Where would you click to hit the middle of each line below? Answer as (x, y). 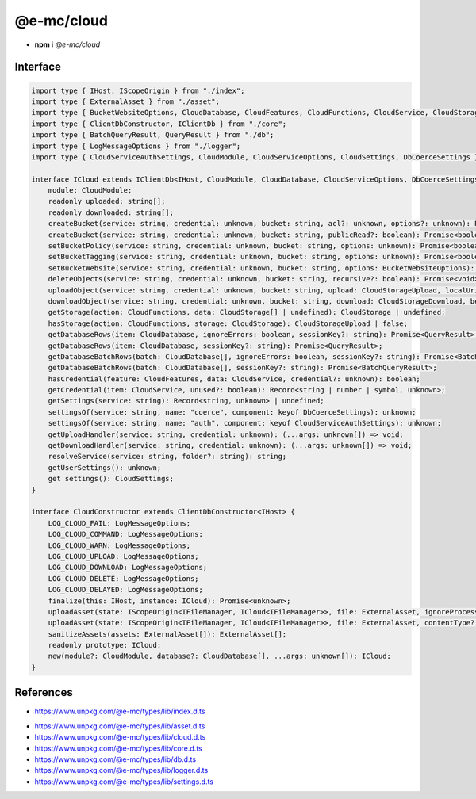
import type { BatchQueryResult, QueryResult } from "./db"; (153, 135)
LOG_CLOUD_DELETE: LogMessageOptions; (123, 578)
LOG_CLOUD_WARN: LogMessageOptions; (119, 545)
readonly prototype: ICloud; (105, 645)
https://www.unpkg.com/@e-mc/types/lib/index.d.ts (120, 711)
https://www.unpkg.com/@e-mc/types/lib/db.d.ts (115, 759)
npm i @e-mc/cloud (67, 44)
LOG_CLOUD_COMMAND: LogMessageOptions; (126, 534)
